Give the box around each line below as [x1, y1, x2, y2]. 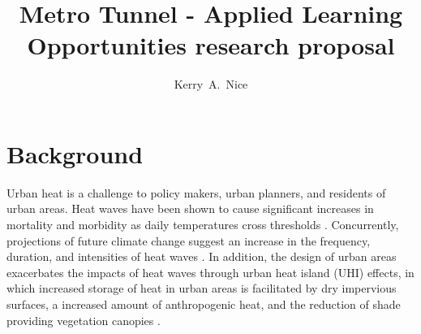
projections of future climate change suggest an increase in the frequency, [6, 232, 371, 249]
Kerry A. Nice [174, 76, 248, 93]
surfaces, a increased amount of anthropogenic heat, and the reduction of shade [6, 296, 401, 312]
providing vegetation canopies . [6, 311, 161, 328]
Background [6, 137, 144, 170]
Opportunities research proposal [27, 28, 395, 62]
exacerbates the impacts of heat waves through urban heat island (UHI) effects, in [6, 263, 415, 280]
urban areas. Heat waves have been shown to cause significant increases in [6, 200, 374, 217]
